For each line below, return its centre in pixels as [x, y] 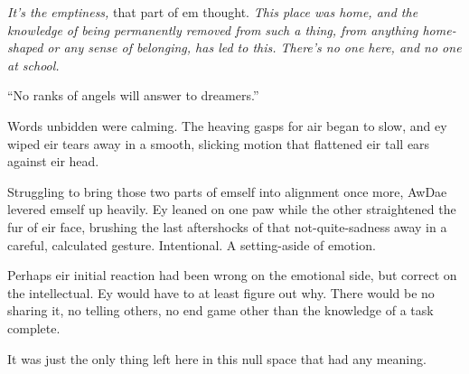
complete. [34, 327]
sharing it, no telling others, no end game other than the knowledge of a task [220, 310]
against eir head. [53, 161]
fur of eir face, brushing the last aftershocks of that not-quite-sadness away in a [227, 226]
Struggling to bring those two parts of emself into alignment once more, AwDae [227, 191]
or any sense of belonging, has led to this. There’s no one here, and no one [254, 47]
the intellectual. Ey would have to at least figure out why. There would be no [221, 292]
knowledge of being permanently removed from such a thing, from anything [213, 29]
